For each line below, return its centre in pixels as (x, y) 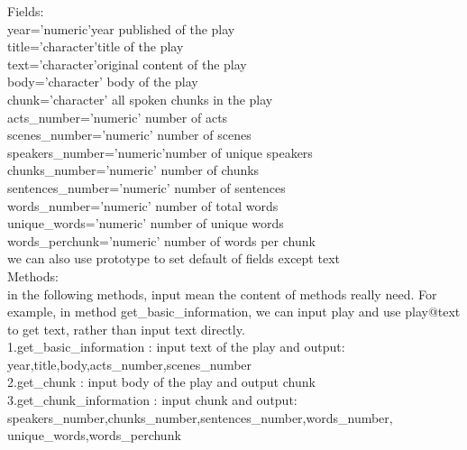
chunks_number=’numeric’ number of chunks (133, 170)
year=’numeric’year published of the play (121, 28)
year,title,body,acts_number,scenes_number (130, 364)
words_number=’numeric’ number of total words (143, 205)
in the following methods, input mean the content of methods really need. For (222, 294)
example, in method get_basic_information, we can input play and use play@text (234, 312)
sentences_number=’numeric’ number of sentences (147, 187)
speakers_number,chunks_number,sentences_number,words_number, (200, 417)
